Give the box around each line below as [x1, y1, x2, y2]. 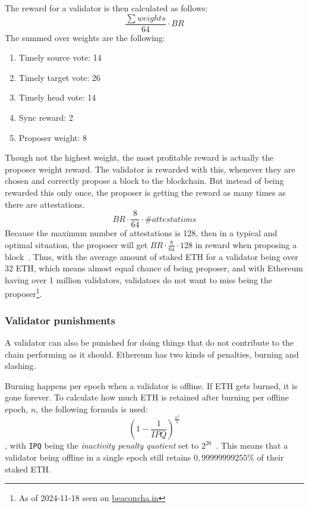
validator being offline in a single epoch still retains [5, 451, 191, 464]
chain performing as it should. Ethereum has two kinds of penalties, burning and [5, 348, 299, 360]
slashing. [5, 359, 36, 372]
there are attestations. [5, 198, 85, 210]
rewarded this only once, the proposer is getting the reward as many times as [5, 186, 286, 198]
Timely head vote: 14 [18, 91, 96, 104]
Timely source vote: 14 [18, 51, 102, 64]
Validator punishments [5, 312, 115, 327]
